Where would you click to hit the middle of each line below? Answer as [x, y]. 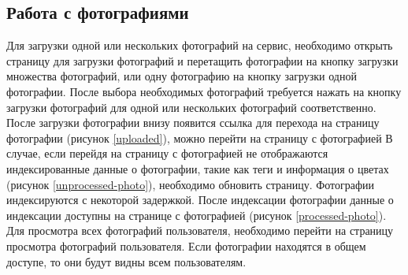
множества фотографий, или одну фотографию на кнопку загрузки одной [182, 76]
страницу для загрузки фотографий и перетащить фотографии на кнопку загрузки [202, 60]
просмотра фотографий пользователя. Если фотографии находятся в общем [186, 245]
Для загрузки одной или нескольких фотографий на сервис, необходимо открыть [200, 45]
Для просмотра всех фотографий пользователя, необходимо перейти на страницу [200, 230]
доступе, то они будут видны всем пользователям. [126, 261]
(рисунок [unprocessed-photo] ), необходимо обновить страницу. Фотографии [191, 184]
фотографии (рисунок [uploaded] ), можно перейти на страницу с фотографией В [200, 137]
